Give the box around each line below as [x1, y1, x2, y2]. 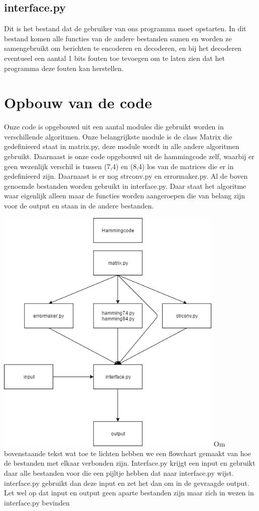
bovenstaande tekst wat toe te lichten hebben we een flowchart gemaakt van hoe [4, 448, 251, 458]
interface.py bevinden [4, 497, 70, 507]
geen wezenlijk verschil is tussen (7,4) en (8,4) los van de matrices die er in [4, 161, 234, 171]
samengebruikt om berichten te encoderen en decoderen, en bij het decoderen [4, 43, 242, 53]
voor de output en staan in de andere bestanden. [4, 200, 154, 211]
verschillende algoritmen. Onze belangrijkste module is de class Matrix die [4, 131, 232, 141]
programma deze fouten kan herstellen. [4, 62, 124, 73]
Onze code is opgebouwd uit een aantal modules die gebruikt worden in [4, 121, 224, 132]
